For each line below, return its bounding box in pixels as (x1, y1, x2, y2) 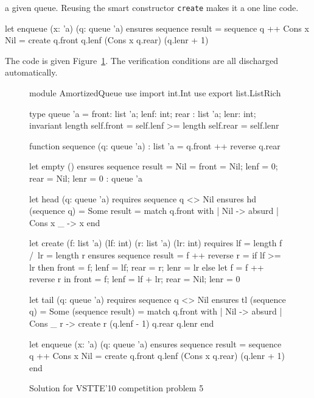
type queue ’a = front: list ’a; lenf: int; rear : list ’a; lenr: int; (29, 107, 256, 119)
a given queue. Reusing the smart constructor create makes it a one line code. (5, 1, 299, 13)
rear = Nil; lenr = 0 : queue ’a (29, 172, 143, 184)
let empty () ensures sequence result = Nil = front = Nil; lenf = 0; (29, 160, 278, 172)
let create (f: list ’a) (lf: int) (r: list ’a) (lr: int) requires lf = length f (29, 236, 282, 249)
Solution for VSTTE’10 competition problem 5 (29, 382, 204, 394)
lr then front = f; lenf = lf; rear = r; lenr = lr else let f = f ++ (29, 260, 264, 273)
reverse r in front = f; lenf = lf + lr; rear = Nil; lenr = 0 (29, 272, 240, 285)
